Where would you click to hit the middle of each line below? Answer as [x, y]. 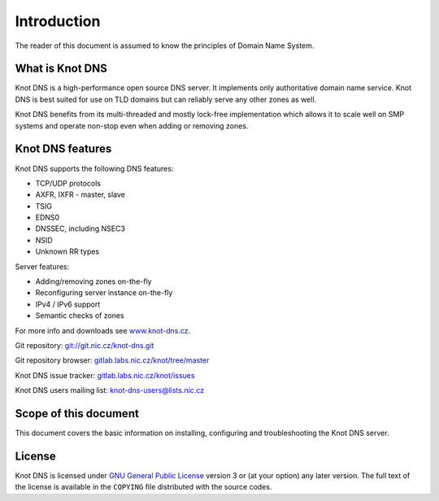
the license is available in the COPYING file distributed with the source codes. [143, 487]
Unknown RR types [67, 251]
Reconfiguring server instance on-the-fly [104, 293]
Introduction [58, 21]
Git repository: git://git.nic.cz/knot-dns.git [85, 345]
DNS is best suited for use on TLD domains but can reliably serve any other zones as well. [166, 99]
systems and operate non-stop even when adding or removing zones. [132, 125]
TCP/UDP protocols [68, 183]
